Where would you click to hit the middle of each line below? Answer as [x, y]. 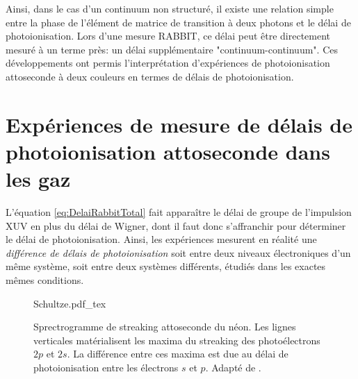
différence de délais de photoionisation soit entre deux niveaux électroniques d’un [178, 252]
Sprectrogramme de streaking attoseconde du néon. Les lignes [165, 327]
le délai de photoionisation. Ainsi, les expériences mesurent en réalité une [161, 239]
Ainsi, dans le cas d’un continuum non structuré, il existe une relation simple [170, 8]
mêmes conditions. [45, 280]
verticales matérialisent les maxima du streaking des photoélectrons [177, 340]
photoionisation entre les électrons [106, 367]
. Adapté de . [233, 367]
